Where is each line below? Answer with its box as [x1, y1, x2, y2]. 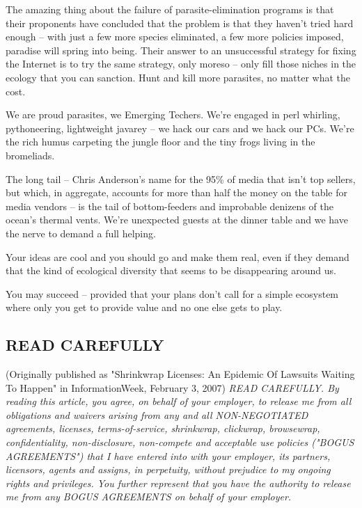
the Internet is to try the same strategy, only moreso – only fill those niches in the [6, 56, 356, 71]
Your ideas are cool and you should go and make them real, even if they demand [6, 249, 349, 264]
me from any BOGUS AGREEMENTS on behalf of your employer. [6, 489, 292, 504]
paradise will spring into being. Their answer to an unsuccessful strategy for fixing [6, 42, 356, 57]
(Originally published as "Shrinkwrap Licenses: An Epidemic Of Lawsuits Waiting [6, 367, 355, 381]
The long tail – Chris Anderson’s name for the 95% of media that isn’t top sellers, [6, 171, 356, 186]
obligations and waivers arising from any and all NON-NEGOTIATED [6, 407, 308, 422]
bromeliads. [6, 148, 55, 162]
